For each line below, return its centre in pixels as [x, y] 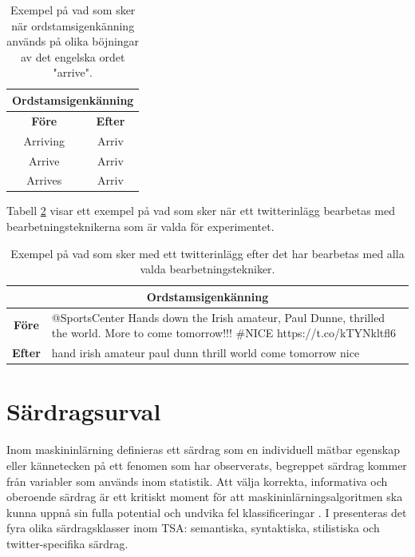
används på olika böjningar [73, 41]
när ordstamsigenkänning [73, 25]
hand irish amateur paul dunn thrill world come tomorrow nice [206, 353]
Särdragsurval [84, 411]
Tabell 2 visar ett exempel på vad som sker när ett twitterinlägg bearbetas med [201, 211]
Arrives [44, 180]
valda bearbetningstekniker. [207, 269]
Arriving [44, 140]
